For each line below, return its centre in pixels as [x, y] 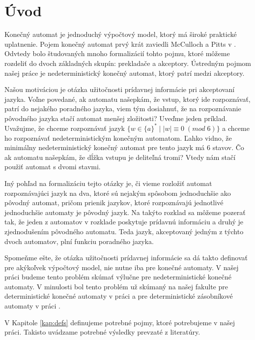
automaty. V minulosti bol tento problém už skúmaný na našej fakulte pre [116, 286]
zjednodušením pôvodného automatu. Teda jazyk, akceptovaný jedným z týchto [124, 231]
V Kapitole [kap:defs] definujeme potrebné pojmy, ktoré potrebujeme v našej [120, 322]
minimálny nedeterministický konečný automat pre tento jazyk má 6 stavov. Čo [124, 147]
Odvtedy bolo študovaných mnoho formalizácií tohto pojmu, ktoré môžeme [117, 53]
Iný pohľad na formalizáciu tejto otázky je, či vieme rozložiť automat [108, 183]
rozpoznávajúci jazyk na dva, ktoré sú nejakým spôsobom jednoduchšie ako [118, 193]
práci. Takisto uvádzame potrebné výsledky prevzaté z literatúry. [102, 332]
